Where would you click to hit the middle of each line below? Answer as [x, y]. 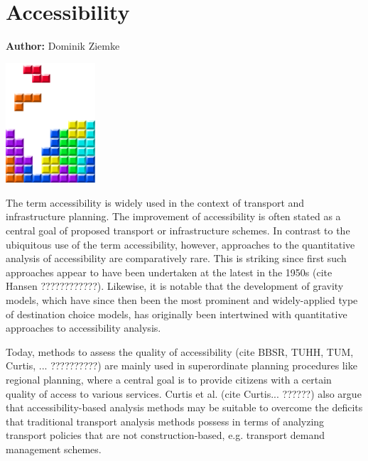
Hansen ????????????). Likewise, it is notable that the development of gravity [175, 286]
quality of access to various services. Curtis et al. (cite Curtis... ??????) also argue [184, 393]
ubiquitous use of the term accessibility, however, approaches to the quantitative [180, 244]
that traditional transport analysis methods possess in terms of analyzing [165, 421]
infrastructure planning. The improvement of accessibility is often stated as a [173, 216]
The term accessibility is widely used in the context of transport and [155, 202]
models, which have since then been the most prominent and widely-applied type [182, 300]
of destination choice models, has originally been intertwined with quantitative [177, 314]
